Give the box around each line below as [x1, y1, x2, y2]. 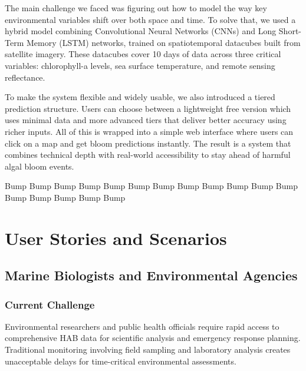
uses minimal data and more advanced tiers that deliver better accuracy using [5, 114, 287, 126]
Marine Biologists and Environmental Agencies [5, 266, 298, 284]
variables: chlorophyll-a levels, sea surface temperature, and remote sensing [5, 59, 275, 71]
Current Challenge [5, 297, 95, 312]
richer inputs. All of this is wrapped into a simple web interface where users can [5, 125, 294, 137]
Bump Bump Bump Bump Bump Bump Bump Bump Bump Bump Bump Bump [5, 180, 298, 192]
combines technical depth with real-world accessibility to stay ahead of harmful [5, 148, 291, 161]
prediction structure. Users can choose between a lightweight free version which [5, 102, 291, 114]
